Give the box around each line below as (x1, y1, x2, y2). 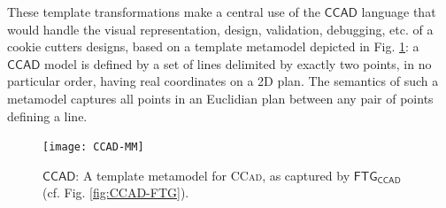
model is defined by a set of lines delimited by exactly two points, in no (44, 54, 432, 73)
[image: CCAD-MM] (42, 141, 144, 154)
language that (361, 3, 436, 20)
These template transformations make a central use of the (7, 3, 320, 20)
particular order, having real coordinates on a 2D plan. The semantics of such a (7, 72, 439, 90)
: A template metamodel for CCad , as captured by (75, 166, 350, 184)
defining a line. (7, 106, 88, 125)
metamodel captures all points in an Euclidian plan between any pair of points (7, 89, 434, 107)
